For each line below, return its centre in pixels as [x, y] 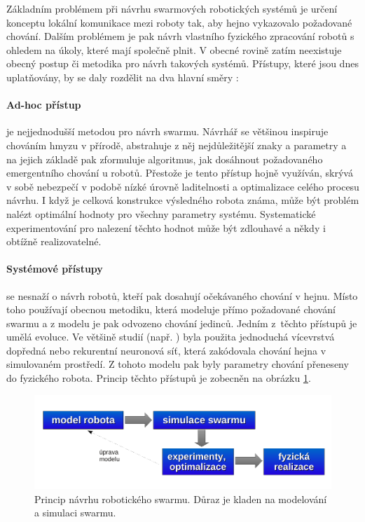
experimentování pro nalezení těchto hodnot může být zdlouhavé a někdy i [166, 227]
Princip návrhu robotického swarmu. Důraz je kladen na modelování [181, 499]
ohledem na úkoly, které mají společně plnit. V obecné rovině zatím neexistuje [174, 49]
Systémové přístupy [55, 269]
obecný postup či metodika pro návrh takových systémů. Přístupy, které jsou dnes [182, 63]
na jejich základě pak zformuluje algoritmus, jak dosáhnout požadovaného [165, 159]
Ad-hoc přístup [44, 105]
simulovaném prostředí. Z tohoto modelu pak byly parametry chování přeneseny [178, 364]
